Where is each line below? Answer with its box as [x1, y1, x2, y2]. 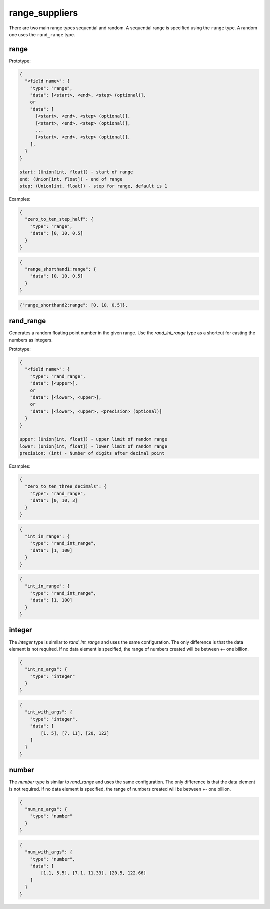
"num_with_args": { [25, 849, 73, 855]
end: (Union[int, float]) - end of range [19, 176, 123, 182]
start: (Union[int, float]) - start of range [19, 169, 133, 175]
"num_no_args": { [25, 806, 67, 812]
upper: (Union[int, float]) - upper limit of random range [19, 436, 167, 442]
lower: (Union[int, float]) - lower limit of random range [19, 443, 167, 449]
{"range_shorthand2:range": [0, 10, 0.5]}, [19, 302, 128, 308]
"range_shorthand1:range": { [25, 266, 97, 272]
